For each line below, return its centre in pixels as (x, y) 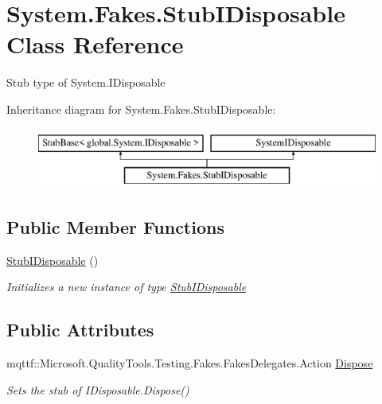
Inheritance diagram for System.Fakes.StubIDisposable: (141, 109)
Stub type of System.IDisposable (86, 82)
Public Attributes (80, 330)
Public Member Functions (115, 227)
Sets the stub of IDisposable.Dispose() (98, 389)
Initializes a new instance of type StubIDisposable (127, 287)
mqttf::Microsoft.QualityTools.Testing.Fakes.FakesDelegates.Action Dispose (190, 363)
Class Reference (95, 44)
